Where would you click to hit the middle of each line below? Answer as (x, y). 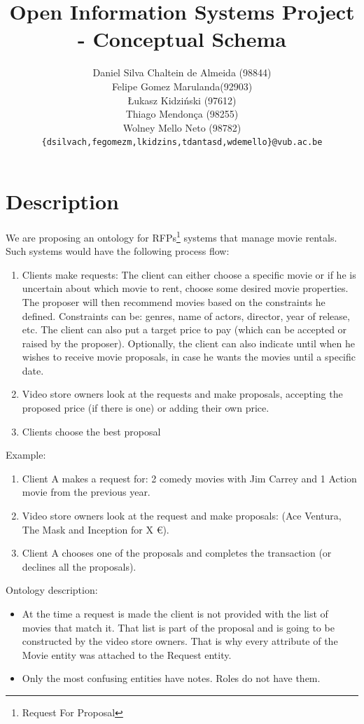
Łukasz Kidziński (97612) (182, 100)
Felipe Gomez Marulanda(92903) (182, 86)
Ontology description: (52, 590)
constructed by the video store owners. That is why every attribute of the (180, 641)
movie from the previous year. (86, 492)
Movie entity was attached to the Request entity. (127, 654)
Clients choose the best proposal (91, 431)
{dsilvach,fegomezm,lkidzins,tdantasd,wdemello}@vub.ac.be (182, 142)
